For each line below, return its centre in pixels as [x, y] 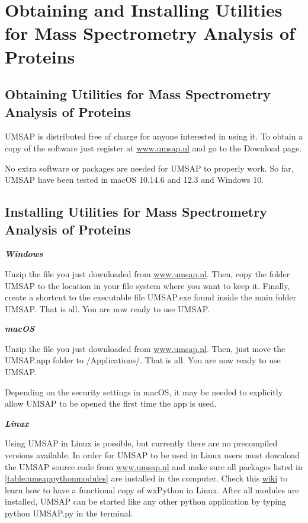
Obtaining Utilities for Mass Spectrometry [138, 94]
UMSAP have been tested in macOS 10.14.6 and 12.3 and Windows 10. [134, 180]
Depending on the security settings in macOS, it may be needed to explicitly [144, 392]
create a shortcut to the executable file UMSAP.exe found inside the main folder [151, 297]
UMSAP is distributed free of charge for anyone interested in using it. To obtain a [154, 136]
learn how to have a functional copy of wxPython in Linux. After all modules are [152, 489]
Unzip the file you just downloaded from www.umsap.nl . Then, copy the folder [147, 273]
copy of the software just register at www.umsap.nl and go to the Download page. [153, 148]
